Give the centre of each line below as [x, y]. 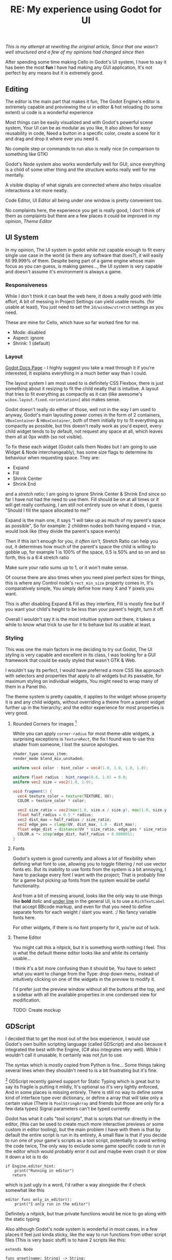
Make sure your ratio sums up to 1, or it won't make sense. [67, 568]
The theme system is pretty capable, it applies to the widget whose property [86, 696]
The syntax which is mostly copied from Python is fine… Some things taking [85, 1065]
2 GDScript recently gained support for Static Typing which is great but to [83, 1081]
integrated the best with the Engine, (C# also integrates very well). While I [83, 1050]
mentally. [15, 175]
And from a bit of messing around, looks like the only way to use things [88, 896]
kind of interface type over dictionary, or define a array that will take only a [84, 1098]
